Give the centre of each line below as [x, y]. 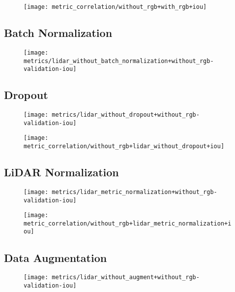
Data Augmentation [56, 257]
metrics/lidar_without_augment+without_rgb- [126, 277]
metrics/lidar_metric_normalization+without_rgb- [134, 192]
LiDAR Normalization [61, 172]
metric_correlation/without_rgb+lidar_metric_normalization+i [128, 223]
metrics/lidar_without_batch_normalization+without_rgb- [119, 61]
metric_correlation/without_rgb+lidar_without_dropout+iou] [124, 146]
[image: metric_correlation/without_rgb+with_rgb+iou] [115, 7]
